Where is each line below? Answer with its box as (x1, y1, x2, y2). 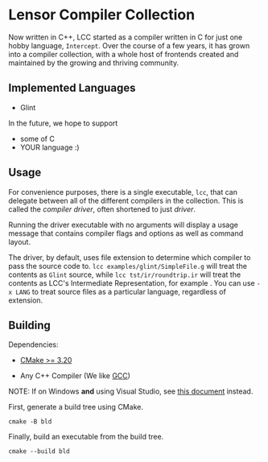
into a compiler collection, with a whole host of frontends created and (8, 49, 239, 59)
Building (8, 318, 51, 332)
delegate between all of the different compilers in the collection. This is (8, 196, 244, 205)
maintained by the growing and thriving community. (8, 58, 179, 68)
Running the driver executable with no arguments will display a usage (8, 220, 239, 229)
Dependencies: (8, 340, 59, 349)
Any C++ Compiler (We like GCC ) (19, 371, 131, 381)
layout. (8, 237, 31, 246)
